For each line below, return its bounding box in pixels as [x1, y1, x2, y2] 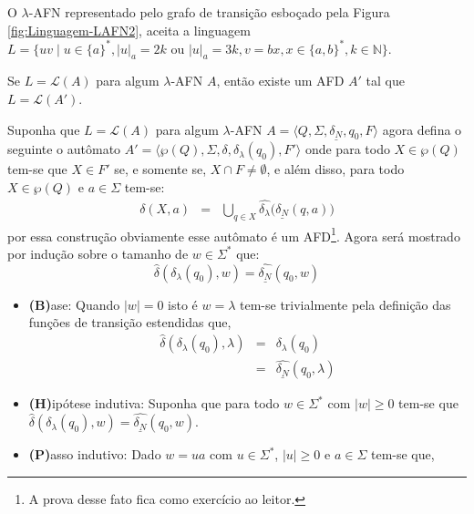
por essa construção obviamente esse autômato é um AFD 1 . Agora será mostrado [7, 223, 460, 245]
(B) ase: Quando [28, 294, 120, 314]
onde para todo [304, 139, 390, 159]
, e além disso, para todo [266, 159, 405, 179]
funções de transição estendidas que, [28, 313, 232, 332]
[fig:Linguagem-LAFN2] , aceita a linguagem [7, 20, 251, 39]
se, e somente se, [114, 159, 207, 179]
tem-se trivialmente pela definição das [240, 294, 451, 314]
